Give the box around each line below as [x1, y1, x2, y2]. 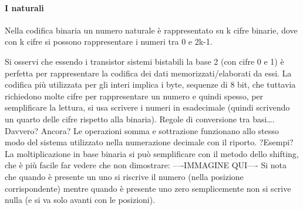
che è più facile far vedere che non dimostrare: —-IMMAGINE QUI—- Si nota [5, 159, 287, 171]
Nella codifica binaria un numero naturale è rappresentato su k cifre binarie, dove [5, 24, 298, 36]
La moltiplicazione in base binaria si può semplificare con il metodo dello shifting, [5, 147, 299, 159]
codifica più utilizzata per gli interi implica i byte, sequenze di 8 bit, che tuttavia [5, 78, 296, 91]
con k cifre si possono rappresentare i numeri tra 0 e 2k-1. [5, 35, 213, 48]
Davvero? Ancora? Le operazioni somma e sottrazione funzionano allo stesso [5, 124, 279, 136]
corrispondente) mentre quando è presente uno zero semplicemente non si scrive [5, 182, 291, 194]
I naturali [5, 1, 44, 14]
